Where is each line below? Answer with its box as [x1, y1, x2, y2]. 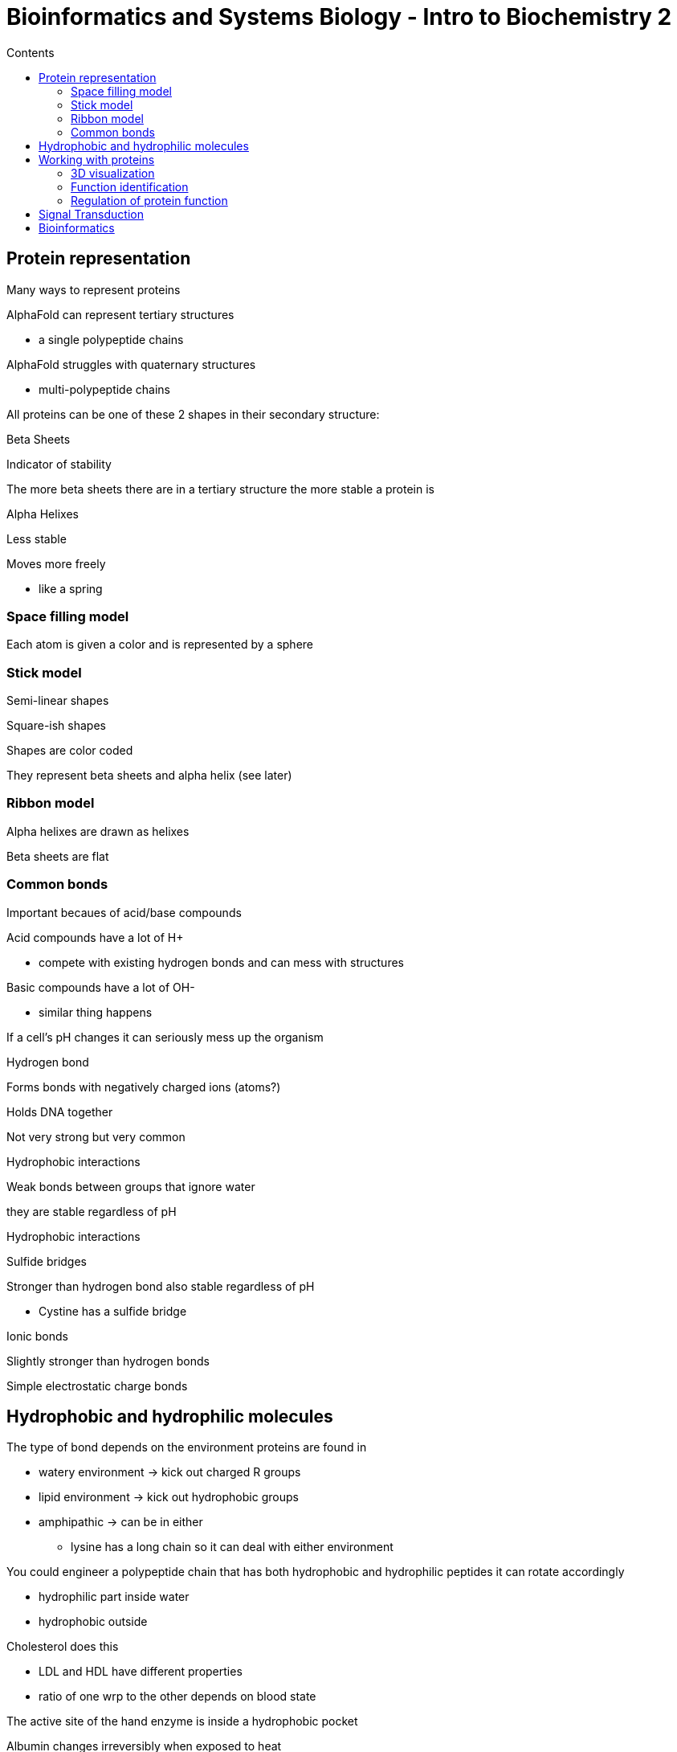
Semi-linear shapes [6, 694, 109, 708]
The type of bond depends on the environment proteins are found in [6, 1440, 367, 1455]
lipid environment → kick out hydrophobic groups [39, 1490, 299, 1504]
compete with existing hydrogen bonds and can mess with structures [39, 955, 404, 969]
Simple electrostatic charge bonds [6, 1378, 188, 1393]
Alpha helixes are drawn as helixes [6, 824, 190, 838]
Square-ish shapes [6, 718, 106, 733]
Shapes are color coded [6, 743, 133, 758]
